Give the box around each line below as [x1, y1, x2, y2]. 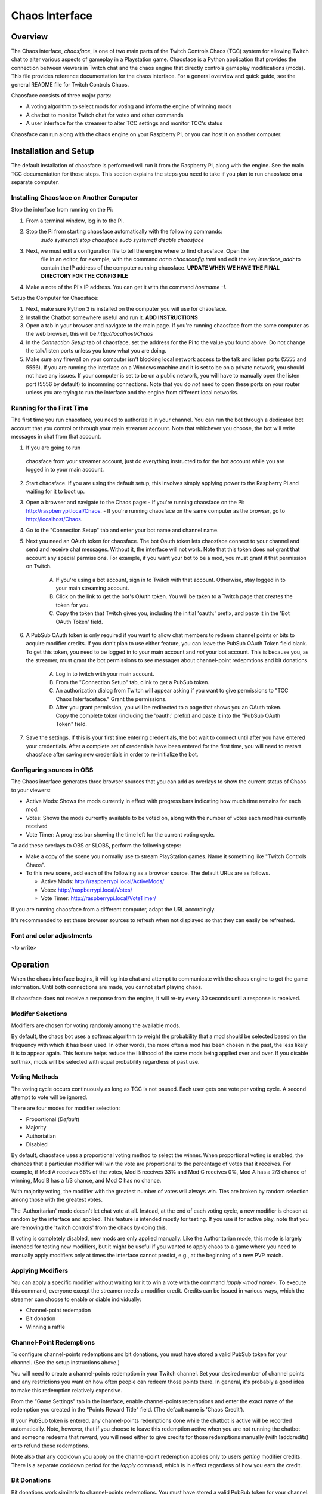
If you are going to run [26, 444, 80, 451]
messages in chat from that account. [11, 433, 101, 440]
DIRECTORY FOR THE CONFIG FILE [41, 273, 128, 280]
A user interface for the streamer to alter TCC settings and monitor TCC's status [26, 120, 223, 127]
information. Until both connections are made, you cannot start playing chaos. [11, 984, 203, 991]
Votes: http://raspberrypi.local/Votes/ [41, 886, 132, 893]
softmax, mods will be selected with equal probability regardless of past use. [11, 1058, 200, 1065]
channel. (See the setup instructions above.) [11, 1359, 120, 1366]
